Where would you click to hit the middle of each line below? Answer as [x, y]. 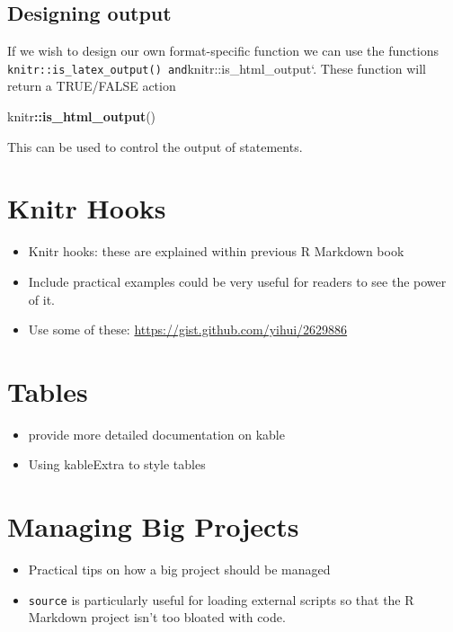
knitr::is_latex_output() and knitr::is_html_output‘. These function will [217, 68]
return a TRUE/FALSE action [92, 86]
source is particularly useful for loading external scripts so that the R [221, 599]
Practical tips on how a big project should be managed [179, 570]
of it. [41, 299]
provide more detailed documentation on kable [156, 434]
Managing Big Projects [153, 526]
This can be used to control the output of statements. [155, 146]
